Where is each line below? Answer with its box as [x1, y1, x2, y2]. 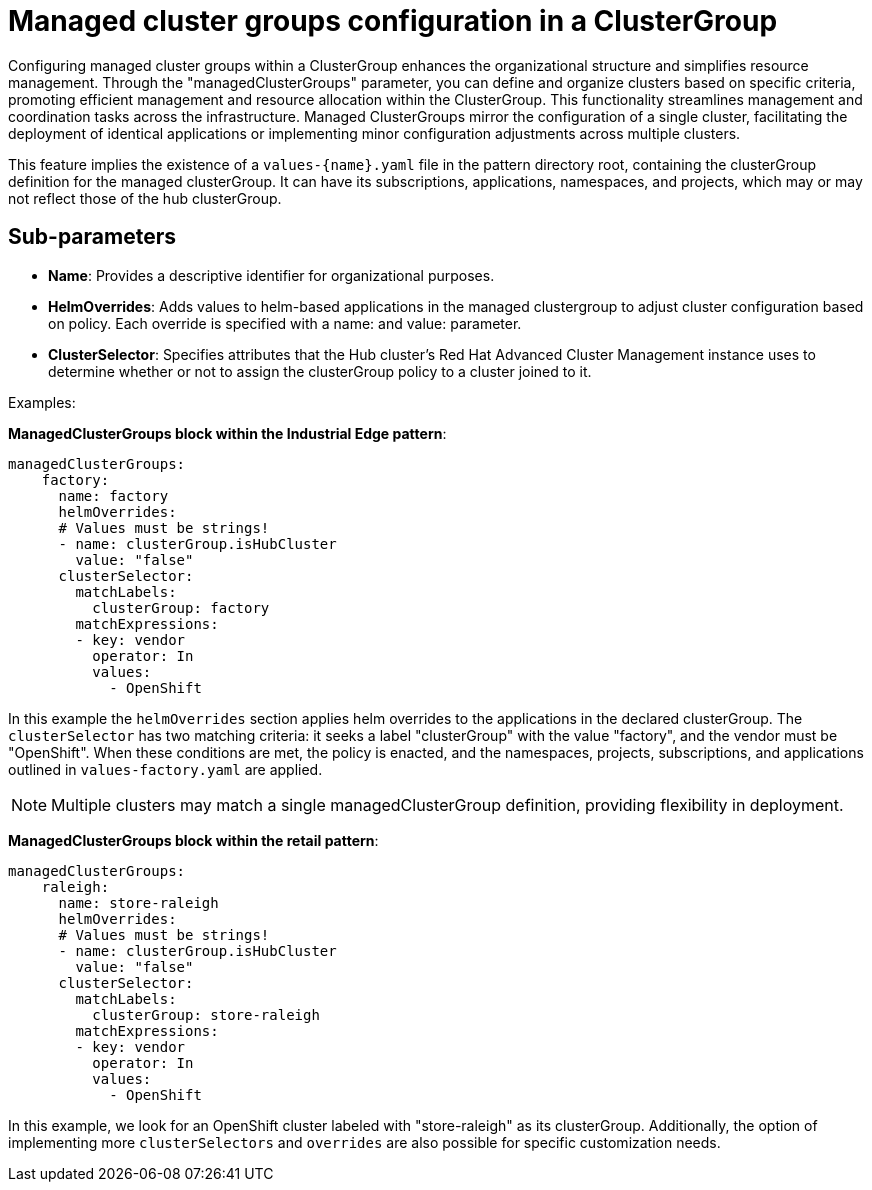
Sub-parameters [8, 224, 176, 250]
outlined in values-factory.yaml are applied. [8, 760, 323, 778]
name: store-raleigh [58, 894, 219, 911]
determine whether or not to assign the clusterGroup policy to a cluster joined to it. [48, 362, 592, 380]
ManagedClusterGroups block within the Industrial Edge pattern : [8, 424, 447, 442]
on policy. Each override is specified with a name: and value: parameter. [48, 314, 522, 332]
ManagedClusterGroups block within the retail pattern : [8, 831, 379, 849]
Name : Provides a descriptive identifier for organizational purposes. [48, 266, 495, 284]
